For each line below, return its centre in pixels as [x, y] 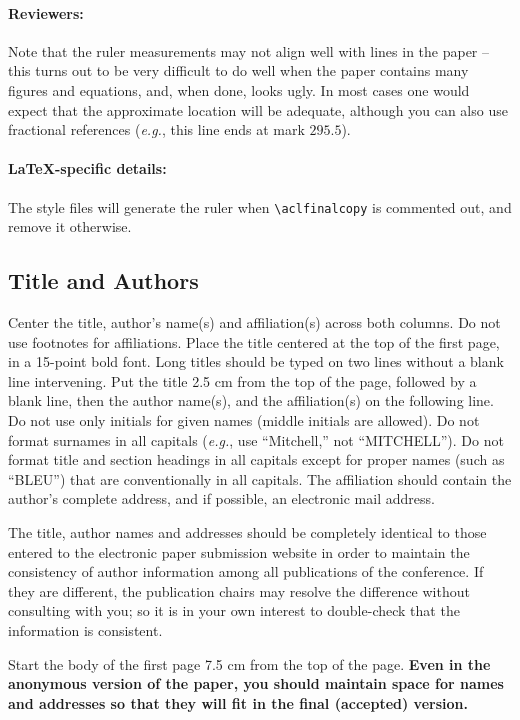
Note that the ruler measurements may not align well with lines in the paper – [249, 50]
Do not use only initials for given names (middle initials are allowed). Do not [244, 419]
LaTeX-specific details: [87, 168]
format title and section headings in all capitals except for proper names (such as [256, 459]
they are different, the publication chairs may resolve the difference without [239, 590]
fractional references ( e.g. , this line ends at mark [156, 129]
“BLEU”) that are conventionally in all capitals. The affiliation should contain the [260, 478]
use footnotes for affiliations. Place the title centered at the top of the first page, [254, 341]
